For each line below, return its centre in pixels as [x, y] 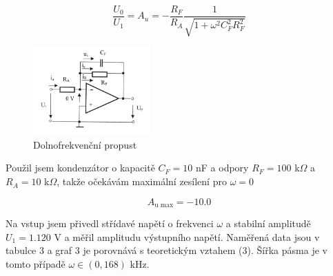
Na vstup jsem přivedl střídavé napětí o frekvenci [110, 223]
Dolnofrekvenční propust [85, 144]
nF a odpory [222, 168]
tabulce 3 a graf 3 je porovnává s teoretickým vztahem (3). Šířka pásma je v [166, 250]
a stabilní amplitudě [268, 223]
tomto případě [36, 263]
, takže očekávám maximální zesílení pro [142, 181]
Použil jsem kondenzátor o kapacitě [80, 168]
